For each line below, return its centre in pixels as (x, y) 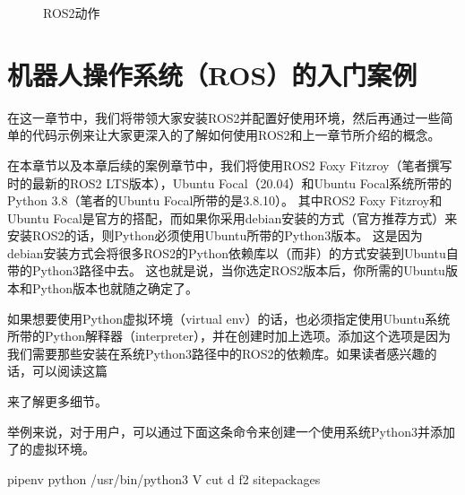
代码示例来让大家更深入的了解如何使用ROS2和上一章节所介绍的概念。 (236, 135)
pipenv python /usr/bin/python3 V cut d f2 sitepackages (164, 478)
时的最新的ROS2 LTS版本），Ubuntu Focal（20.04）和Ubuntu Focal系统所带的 (230, 182)
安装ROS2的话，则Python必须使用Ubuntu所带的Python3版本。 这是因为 (215, 235)
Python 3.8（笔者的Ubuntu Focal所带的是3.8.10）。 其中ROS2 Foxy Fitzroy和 (225, 200)
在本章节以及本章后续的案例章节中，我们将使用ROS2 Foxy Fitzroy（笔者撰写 (230, 165)
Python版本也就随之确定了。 (115, 288)
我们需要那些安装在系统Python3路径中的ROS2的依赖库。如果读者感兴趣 (216, 353)
